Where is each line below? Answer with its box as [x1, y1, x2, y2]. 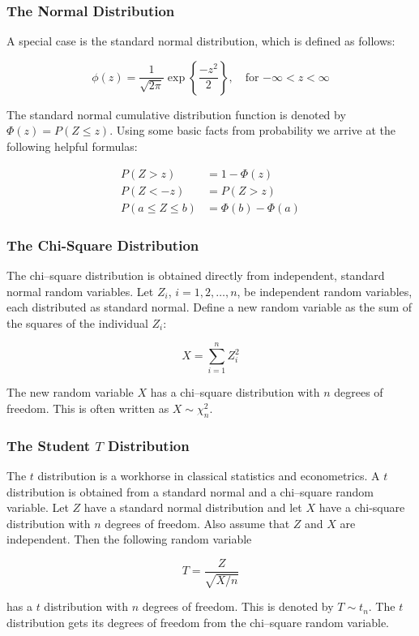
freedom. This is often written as [6, 400, 169, 416]
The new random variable [6, 384, 134, 401]
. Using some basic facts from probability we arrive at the [109, 122, 395, 139]
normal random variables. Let [6, 282, 154, 299]
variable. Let [6, 499, 69, 516]
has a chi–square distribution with [150, 384, 320, 401]
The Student [6, 435, 90, 455]
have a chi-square [319, 499, 405, 516]
